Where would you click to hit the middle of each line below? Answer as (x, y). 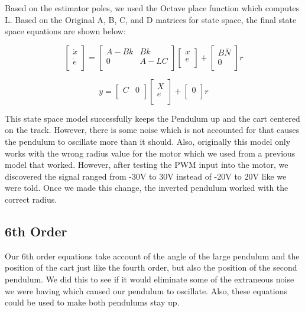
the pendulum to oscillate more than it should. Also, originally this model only (148, 141)
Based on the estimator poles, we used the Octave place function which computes (152, 8)
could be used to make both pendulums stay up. (92, 302)
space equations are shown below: (65, 31)
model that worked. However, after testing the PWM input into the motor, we (147, 165)
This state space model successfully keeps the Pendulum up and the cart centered (152, 118)
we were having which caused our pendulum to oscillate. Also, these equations (146, 290)
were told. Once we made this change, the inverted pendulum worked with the (147, 188)
